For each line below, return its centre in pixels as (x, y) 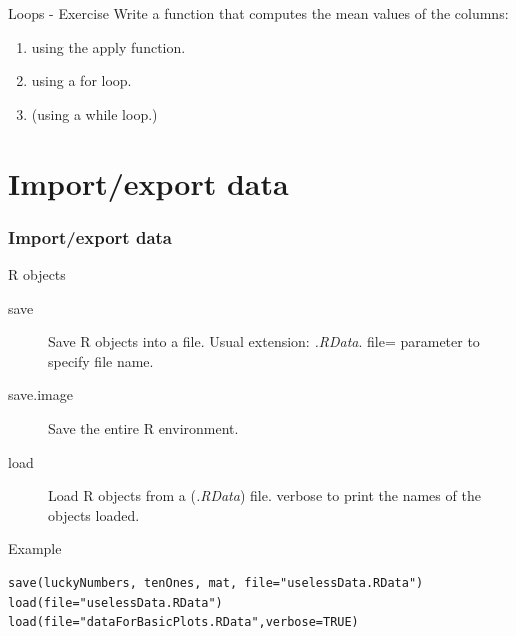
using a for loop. (81, 80)
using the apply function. (108, 46)
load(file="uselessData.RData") (115, 602)
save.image (41, 394)
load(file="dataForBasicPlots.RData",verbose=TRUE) (183, 622)
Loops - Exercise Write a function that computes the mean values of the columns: (258, 13)
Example (35, 548)
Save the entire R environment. (143, 427)
